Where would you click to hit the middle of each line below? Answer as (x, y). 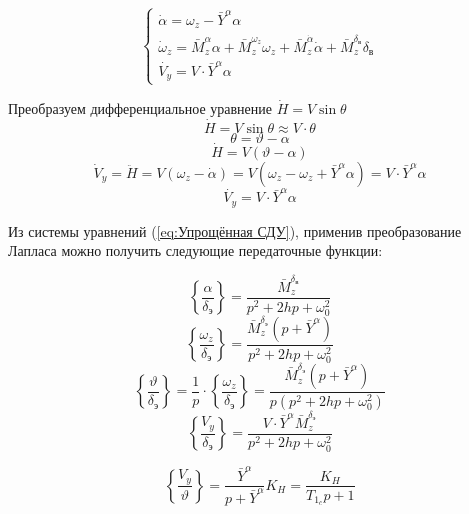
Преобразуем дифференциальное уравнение (140, 107)
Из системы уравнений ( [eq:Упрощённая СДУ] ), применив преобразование (235, 230)
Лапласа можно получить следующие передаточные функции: (195, 250)
